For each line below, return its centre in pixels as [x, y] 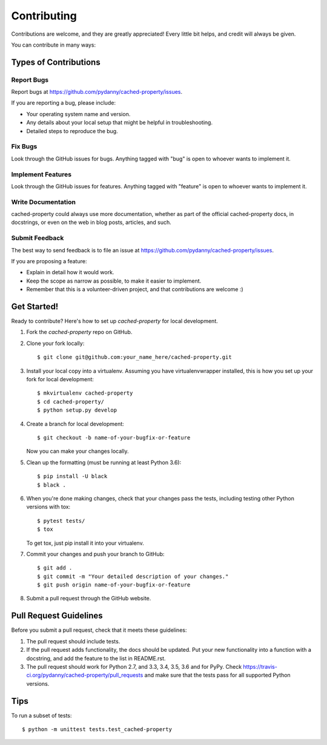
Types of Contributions [56, 62]
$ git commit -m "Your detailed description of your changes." [133, 576]
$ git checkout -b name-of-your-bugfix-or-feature [114, 438]
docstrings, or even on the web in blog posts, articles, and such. [91, 222]
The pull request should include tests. [73, 641]
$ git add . [55, 568]
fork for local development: [60, 379]
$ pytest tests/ [61, 521]
